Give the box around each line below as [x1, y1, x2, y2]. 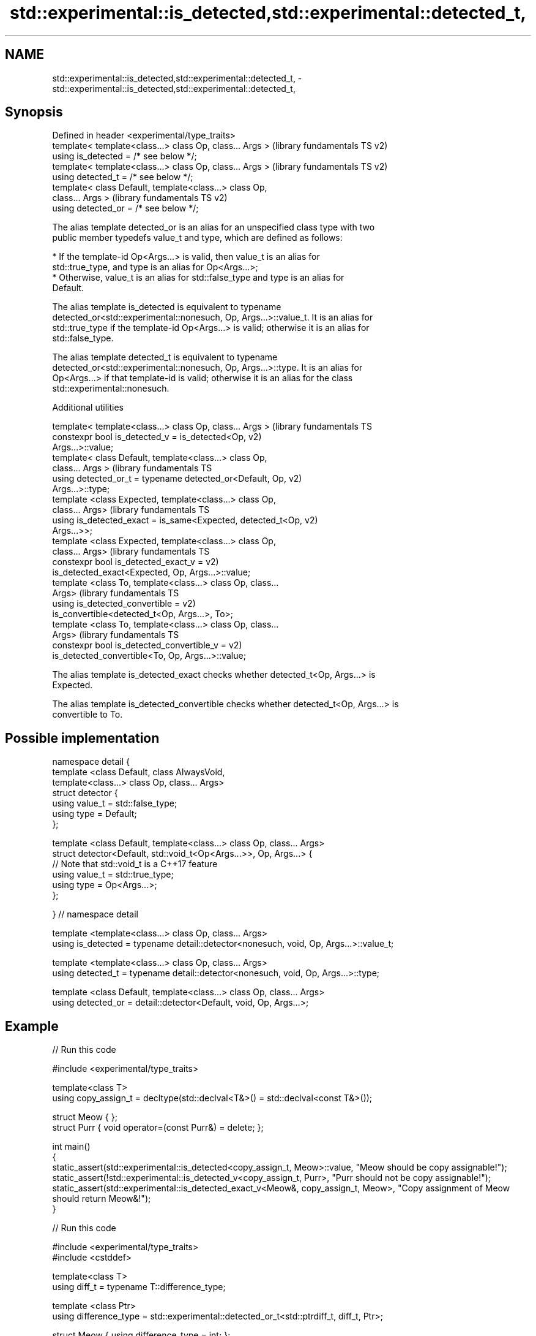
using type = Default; [52, 808, 137, 819]
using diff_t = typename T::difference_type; [52, 1281, 226, 1292]
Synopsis [5, 104, 63, 120]
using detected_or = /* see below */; [52, 203, 199, 214]
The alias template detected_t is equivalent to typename [52, 352, 278, 363]
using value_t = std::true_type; [52, 869, 174, 880]
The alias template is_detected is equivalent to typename [52, 302, 281, 313]
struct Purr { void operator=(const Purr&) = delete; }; [52, 1122, 264, 1133]
